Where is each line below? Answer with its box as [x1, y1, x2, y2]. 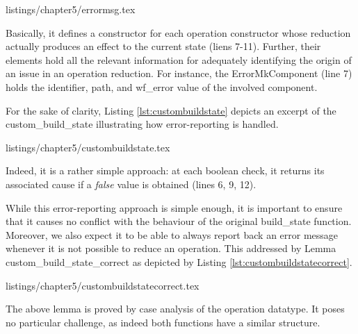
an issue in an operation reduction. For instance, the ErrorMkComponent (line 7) [6, 66, 352, 81]
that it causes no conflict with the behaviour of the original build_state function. [6, 214, 352, 228]
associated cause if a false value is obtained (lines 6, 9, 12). [6, 176, 257, 191]
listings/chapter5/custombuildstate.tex [6, 140, 170, 154]
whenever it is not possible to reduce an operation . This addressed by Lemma [6, 241, 336, 256]
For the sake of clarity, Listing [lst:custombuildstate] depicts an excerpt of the [6, 103, 336, 117]
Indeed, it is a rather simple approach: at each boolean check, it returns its [6, 163, 325, 178]
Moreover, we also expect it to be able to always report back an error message [6, 227, 339, 242]
